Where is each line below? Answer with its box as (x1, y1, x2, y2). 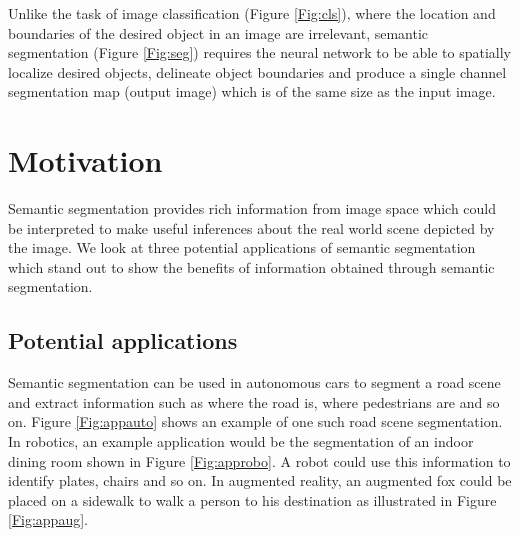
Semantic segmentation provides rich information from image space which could (8, 198, 497, 219)
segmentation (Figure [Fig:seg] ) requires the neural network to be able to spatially (8, 42, 511, 63)
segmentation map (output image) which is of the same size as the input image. (8, 81, 496, 102)
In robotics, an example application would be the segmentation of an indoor (8, 431, 474, 452)
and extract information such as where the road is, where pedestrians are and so (8, 391, 500, 412)
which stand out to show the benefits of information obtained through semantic (8, 256, 495, 277)
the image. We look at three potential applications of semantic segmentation (8, 237, 476, 258)
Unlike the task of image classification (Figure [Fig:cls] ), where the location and (8, 3, 496, 23)
